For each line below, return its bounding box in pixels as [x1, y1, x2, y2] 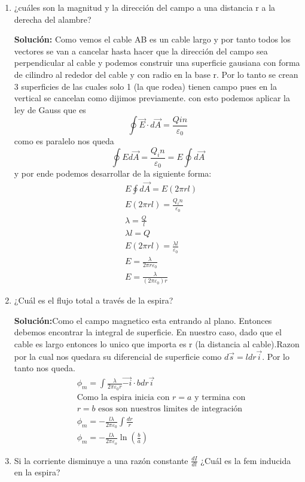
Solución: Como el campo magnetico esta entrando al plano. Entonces [14, 314, 272, 326]
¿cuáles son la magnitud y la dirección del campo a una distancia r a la [14, 1, 276, 13]
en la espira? [14, 466, 60, 478]
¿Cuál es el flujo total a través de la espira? [14, 294, 173, 307]
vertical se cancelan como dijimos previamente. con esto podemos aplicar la [14, 92, 290, 104]
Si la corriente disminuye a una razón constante [14, 454, 188, 466]
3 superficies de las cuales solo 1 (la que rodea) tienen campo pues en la [14, 80, 277, 92]
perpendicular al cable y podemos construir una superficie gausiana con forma [14, 56, 300, 69]
